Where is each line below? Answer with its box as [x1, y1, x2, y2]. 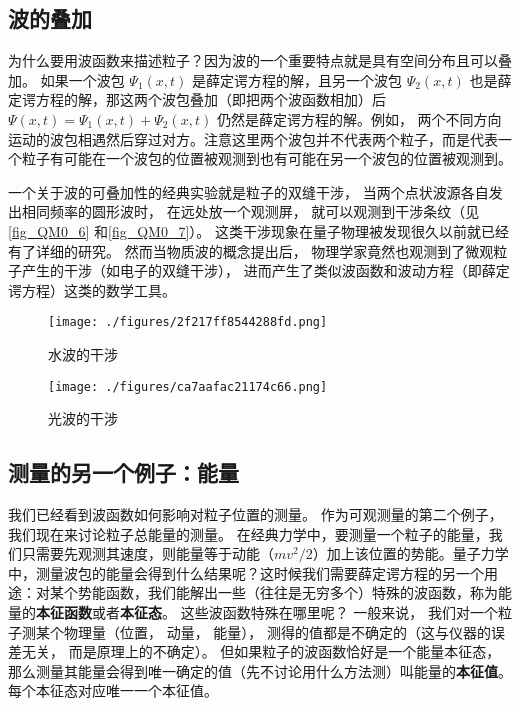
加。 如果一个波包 [8, 69, 125, 90]
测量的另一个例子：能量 [8, 457, 239, 488]
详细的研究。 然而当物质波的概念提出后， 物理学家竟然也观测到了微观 [35, 240, 494, 261]
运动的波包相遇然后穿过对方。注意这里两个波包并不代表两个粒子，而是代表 [8, 128, 498, 149]
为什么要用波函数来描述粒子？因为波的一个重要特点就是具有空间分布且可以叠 [8, 50, 512, 71]
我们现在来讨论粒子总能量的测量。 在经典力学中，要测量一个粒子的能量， [8, 523, 489, 544]
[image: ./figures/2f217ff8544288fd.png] [48, 315, 328, 330]
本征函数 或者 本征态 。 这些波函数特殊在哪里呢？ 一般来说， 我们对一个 [36, 602, 498, 622]
